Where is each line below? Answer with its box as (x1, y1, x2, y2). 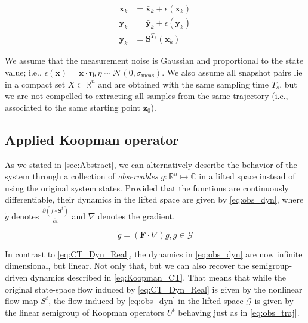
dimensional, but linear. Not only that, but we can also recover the (5, 259, 250, 272)
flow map (5, 294, 38, 307)
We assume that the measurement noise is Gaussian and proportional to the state (5, 54, 304, 67)
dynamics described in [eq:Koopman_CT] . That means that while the (30, 271, 286, 283)
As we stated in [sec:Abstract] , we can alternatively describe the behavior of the (5, 158, 297, 170)
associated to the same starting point (5, 101, 141, 113)
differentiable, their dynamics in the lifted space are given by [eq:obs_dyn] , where (5, 193, 304, 206)
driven (5, 271, 28, 283)
